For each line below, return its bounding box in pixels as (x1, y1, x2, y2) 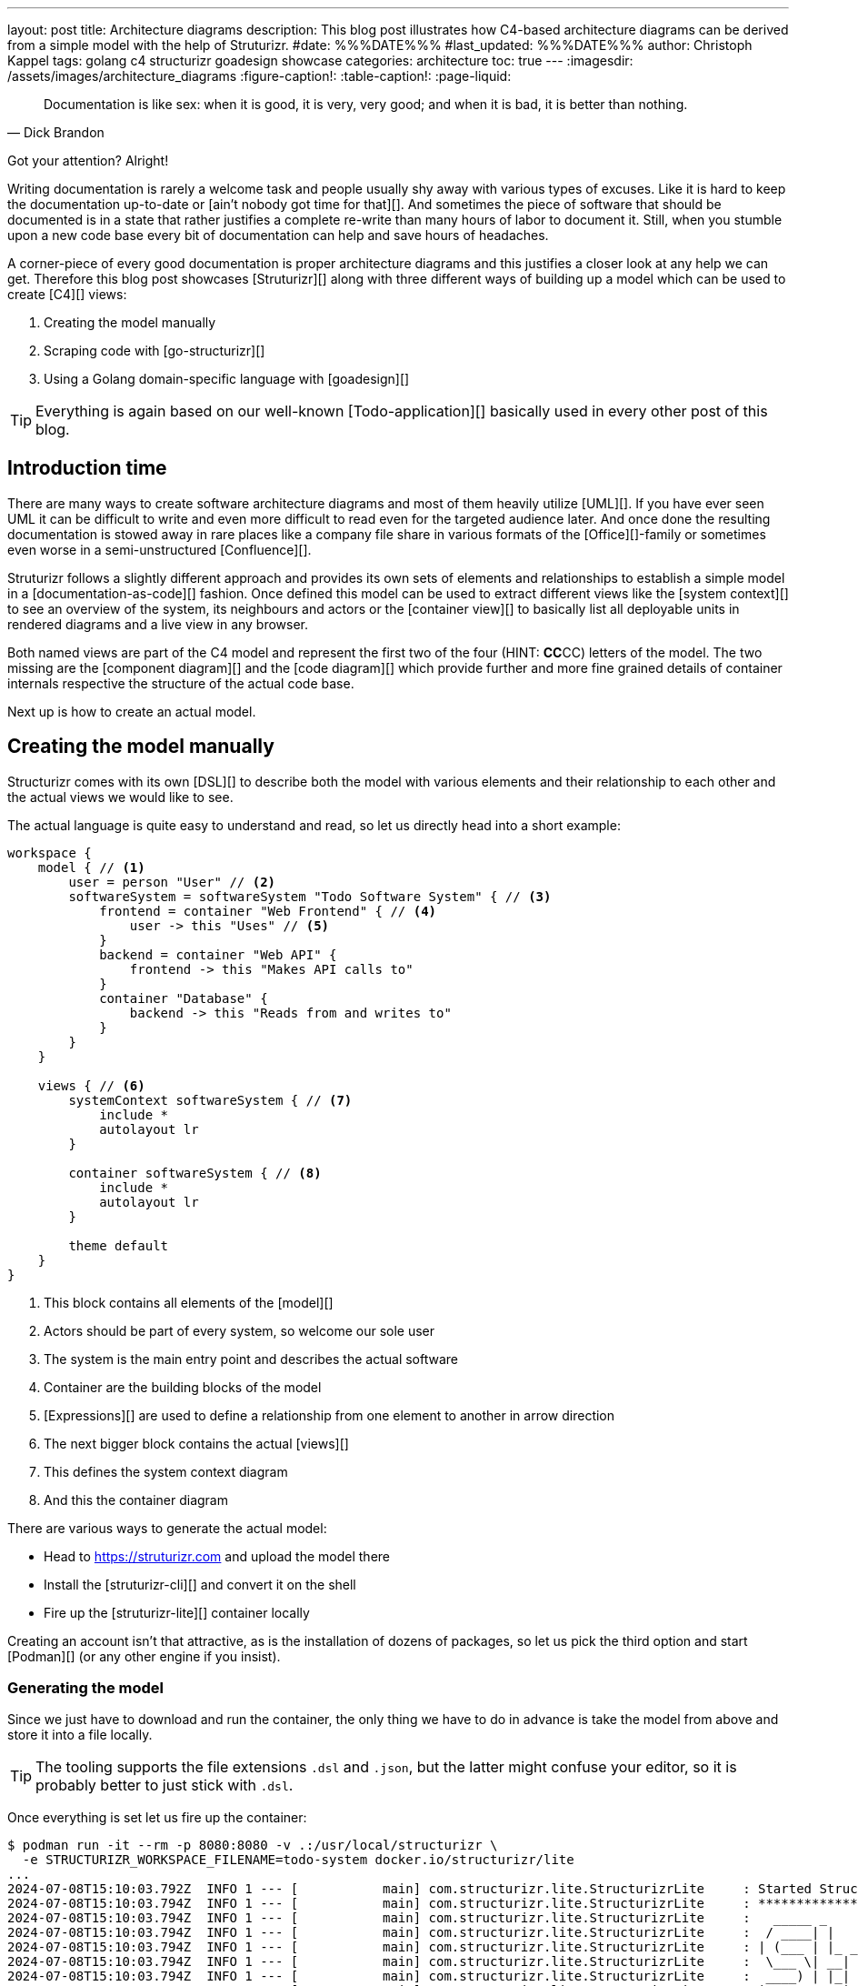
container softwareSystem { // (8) (68, 1165, 322, 1180)
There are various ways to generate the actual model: (7, 1520, 327, 1536)
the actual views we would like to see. (7, 788, 234, 805)
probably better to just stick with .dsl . (35, 1776, 294, 1795)
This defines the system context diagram (44, 1463, 288, 1479)
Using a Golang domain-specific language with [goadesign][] (44, 371, 410, 386)
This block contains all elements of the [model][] (44, 1294, 334, 1310)
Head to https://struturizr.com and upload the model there (44, 1548, 390, 1564)
